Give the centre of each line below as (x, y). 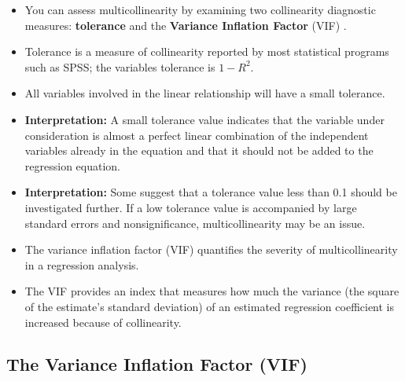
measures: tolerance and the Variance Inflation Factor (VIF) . (186, 25)
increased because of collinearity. (103, 322)
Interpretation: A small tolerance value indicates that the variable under (204, 119)
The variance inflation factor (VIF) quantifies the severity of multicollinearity (211, 249)
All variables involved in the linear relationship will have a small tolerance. (205, 93)
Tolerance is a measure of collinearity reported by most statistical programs (207, 51)
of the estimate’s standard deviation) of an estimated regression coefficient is (210, 306)
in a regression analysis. (82, 264)
